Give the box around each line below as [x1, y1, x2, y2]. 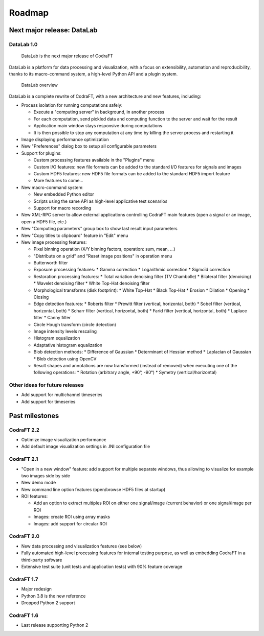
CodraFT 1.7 [9, 576, 39, 583]
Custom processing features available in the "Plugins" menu [33, 157, 155, 163]
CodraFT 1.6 [9, 612, 39, 619]
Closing [33, 294, 49, 300]
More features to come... [33, 178, 84, 184]
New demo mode [21, 480, 56, 486]
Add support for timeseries [21, 399, 76, 404]
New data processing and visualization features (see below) [21, 543, 142, 549]
